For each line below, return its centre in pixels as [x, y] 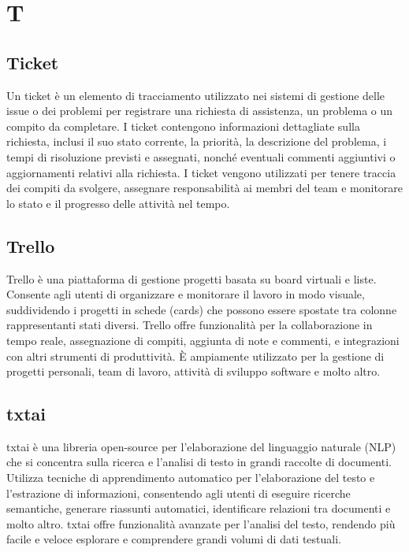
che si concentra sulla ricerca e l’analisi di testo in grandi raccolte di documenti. [199, 462]
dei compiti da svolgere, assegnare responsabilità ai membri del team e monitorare [205, 188]
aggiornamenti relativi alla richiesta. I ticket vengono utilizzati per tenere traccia [201, 172]
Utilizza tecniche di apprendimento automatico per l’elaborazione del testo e [191, 478]
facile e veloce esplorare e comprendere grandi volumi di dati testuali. [174, 539]
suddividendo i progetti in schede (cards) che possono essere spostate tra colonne [202, 309]
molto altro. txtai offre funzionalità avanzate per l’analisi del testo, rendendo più [201, 523]
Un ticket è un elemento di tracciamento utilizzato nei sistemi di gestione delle [196, 95]
